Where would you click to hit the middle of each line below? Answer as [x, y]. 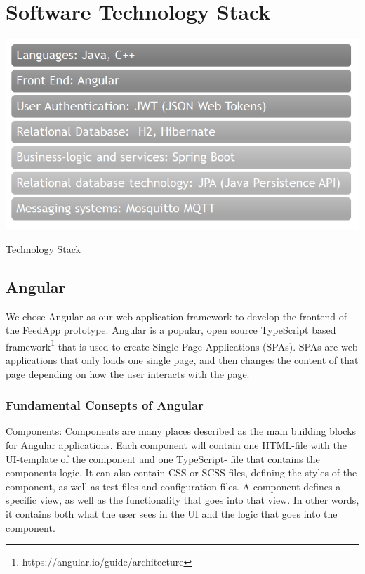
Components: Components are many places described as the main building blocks [181, 431]
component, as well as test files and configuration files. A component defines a [173, 486]
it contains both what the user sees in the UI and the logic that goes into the [172, 514]
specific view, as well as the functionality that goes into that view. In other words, [182, 500]
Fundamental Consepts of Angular [105, 405]
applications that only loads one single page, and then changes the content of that [182, 360]
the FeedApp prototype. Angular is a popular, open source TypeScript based [171, 330]
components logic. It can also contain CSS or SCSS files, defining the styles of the [181, 472]
